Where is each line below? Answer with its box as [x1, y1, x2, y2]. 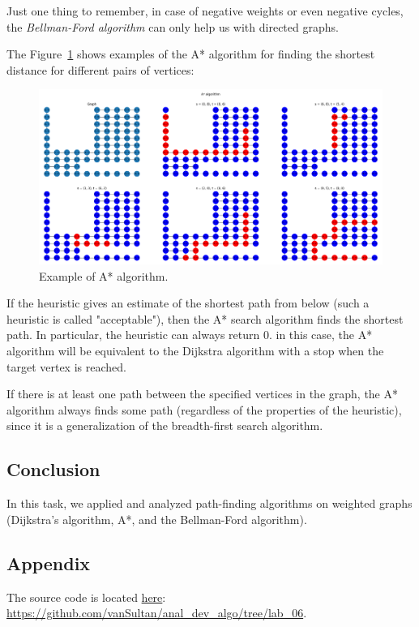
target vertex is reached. [6, 358, 126, 375]
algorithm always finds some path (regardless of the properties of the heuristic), [6, 401, 402, 418]
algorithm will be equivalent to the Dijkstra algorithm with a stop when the [6, 342, 384, 359]
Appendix [6, 550, 91, 575]
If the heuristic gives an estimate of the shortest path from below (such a [6, 294, 370, 311]
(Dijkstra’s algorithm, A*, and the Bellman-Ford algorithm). [6, 510, 307, 527]
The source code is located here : [6, 588, 166, 605]
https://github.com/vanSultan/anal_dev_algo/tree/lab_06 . [6, 604, 307, 621]
